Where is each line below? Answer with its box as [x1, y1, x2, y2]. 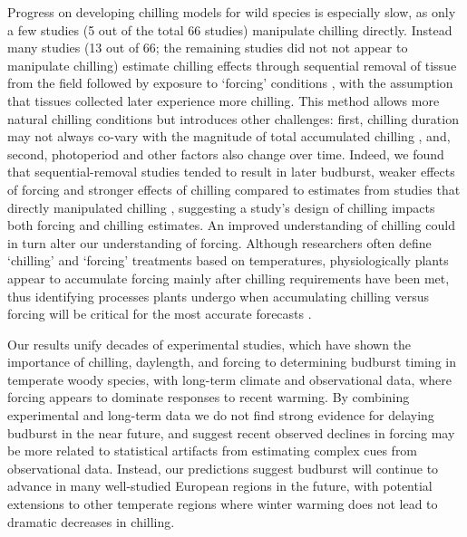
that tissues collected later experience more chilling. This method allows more [7, 91, 440, 110]
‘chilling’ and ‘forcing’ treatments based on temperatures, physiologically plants [7, 251, 449, 270]
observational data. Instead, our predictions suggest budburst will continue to [7, 458, 439, 477]
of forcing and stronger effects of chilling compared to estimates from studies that [7, 179, 461, 198]
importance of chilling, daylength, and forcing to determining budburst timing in [7, 352, 456, 371]
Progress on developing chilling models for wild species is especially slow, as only [7, 3, 456, 21]
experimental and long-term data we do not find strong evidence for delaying [7, 406, 434, 425]
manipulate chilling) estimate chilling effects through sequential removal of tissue [7, 55, 457, 74]
